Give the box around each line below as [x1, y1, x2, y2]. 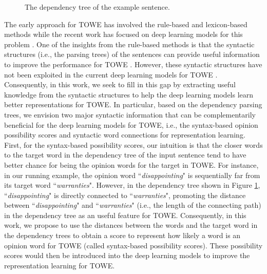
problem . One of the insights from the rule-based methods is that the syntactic [4, 38, 255, 49]
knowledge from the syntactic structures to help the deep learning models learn [4, 89, 254, 100]
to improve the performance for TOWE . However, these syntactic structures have [4, 58, 262, 69]
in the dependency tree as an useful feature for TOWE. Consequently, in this [4, 209, 246, 220]
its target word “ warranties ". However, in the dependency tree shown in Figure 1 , [4, 180, 260, 190]
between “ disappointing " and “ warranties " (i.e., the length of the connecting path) [4, 200, 261, 210]
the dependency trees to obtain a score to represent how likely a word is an [4, 230, 241, 241]
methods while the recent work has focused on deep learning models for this [4, 29, 243, 40]
